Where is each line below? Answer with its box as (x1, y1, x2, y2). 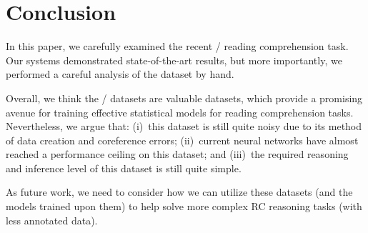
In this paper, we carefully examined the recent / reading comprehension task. (6, 39, 349, 54)
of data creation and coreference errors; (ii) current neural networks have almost (6, 132, 359, 147)
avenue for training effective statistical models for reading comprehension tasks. (6, 104, 354, 119)
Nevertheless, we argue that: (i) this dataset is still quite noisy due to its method (6, 119, 362, 134)
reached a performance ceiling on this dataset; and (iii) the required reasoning (6, 147, 349, 162)
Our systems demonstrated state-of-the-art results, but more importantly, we (6, 52, 342, 67)
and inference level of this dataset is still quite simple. (6, 160, 242, 175)
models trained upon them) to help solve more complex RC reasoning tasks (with (6, 199, 362, 214)
